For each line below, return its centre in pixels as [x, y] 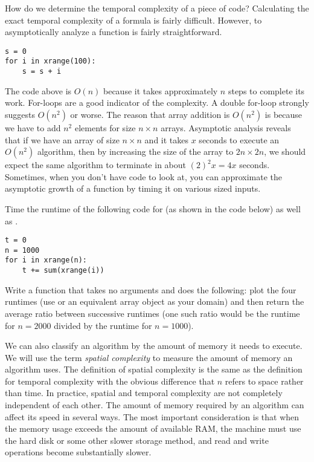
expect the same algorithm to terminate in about [95, 165]
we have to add [33, 127]
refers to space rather [264, 381]
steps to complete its [266, 90]
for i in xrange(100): [50, 61]
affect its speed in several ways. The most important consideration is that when [152, 416]
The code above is [38, 90]
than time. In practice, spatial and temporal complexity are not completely [144, 393]
